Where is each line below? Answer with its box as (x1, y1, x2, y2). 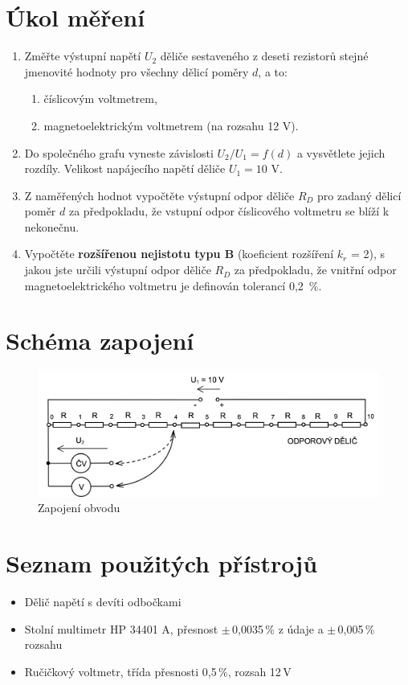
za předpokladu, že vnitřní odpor (234, 261, 397, 278)
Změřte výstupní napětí (24, 47, 141, 64)
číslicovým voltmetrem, (43, 90, 157, 107)
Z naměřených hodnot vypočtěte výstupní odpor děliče (24, 187, 295, 203)
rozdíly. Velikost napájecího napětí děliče (24, 160, 226, 177)
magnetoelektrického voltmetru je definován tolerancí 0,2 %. (24, 277, 322, 293)
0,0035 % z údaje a (232, 620, 324, 637)
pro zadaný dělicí (317, 187, 402, 203)
